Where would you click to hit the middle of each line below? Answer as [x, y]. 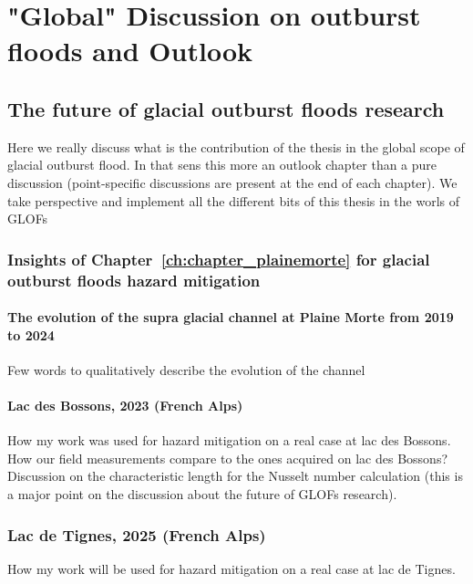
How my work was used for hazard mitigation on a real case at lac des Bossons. [229, 440]
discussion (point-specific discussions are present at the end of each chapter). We [232, 182]
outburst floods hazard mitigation [134, 280]
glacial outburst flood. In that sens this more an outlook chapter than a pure [222, 165]
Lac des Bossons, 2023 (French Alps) [125, 406]
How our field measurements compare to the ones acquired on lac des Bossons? [228, 458]
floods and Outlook [130, 51]
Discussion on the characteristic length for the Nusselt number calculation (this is [235, 476]
